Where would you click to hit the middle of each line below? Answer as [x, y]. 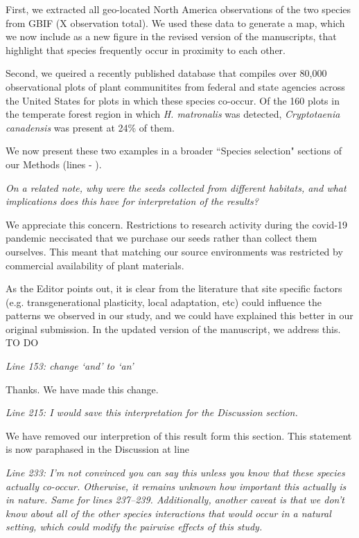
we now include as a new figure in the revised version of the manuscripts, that [171, 36]
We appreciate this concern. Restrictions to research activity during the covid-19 [177, 224]
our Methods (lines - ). [54, 164]
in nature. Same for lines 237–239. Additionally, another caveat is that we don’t [175, 500]
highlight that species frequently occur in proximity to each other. [146, 50]
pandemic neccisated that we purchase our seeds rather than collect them [161, 238]
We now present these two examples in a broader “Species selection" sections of [174, 151]
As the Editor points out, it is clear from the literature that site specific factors [174, 288]
